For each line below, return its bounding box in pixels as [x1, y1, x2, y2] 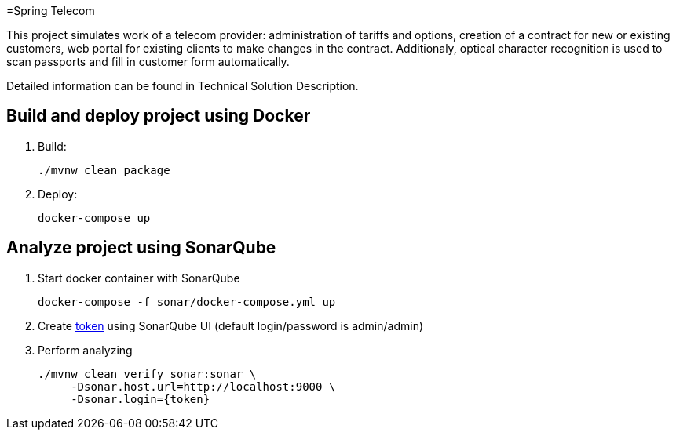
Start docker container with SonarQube [38, 271, 240, 285]
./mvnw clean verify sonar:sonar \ [38, 367, 257, 380]
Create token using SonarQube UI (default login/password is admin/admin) [38, 318, 424, 332]
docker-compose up [38, 211, 151, 224]
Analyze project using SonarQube [6, 238, 276, 258]
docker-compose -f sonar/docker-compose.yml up [38, 295, 336, 308]
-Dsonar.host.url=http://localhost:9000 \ [71, 380, 336, 393]
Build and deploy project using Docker [6, 106, 311, 126]
